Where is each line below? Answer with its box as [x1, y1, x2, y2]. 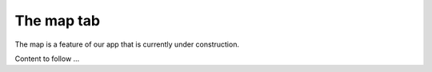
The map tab [14, 12, 100, 29]
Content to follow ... [14, 54, 80, 63]
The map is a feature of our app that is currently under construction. [14, 40, 240, 49]
